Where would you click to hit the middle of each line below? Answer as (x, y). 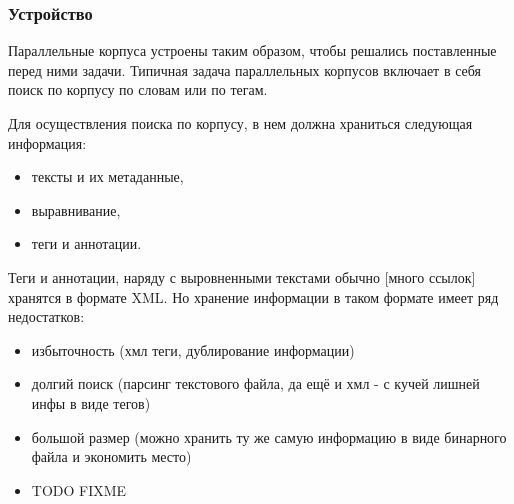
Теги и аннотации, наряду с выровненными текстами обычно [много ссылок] (242, 276)
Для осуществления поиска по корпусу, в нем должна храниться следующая (240, 123)
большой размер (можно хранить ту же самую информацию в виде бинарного (269, 436)
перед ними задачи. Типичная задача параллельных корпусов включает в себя (244, 69)
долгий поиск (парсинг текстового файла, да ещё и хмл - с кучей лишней (255, 383)
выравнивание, (76, 209)
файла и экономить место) (111, 456)
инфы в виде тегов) (91, 402)
